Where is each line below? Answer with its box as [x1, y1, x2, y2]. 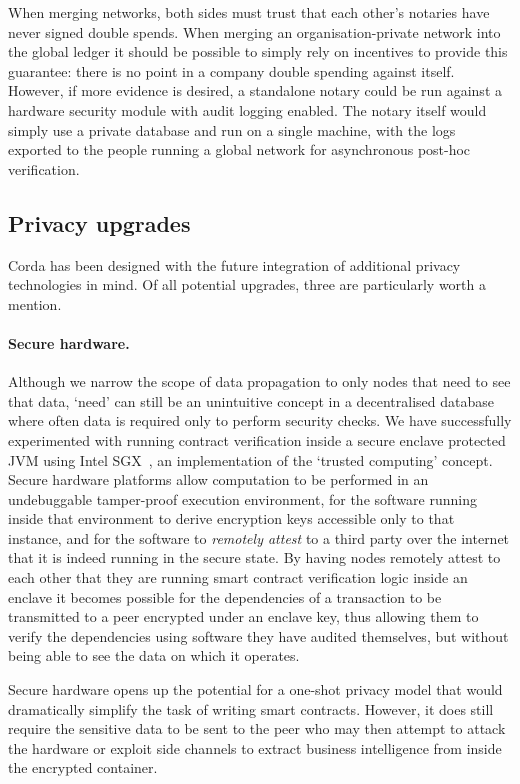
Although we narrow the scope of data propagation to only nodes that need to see [8, 371, 511, 392]
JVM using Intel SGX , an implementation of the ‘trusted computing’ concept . [8, 449, 493, 470]
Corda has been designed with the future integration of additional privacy [8, 254, 461, 275]
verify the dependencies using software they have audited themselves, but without [8, 625, 509, 646]
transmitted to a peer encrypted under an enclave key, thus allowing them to [8, 606, 479, 627]
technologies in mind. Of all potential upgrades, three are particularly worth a [8, 274, 486, 295]
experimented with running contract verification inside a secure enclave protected [8, 429, 506, 450]
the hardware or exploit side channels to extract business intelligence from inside [8, 737, 502, 758]
